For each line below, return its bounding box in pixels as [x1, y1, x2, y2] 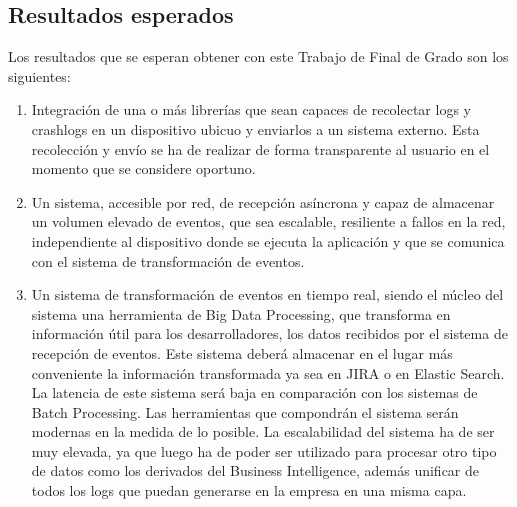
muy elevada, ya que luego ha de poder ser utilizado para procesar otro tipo [31, 440, 497, 461]
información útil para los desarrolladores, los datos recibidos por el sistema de [31, 323, 508, 344]
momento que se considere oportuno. [31, 158, 256, 179]
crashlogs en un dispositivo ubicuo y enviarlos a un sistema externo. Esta [31, 118, 480, 139]
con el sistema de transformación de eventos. [31, 250, 305, 271]
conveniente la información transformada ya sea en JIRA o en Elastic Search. [31, 362, 505, 383]
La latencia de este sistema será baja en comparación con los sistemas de [31, 382, 478, 403]
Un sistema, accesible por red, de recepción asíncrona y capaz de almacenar [31, 191, 495, 212]
